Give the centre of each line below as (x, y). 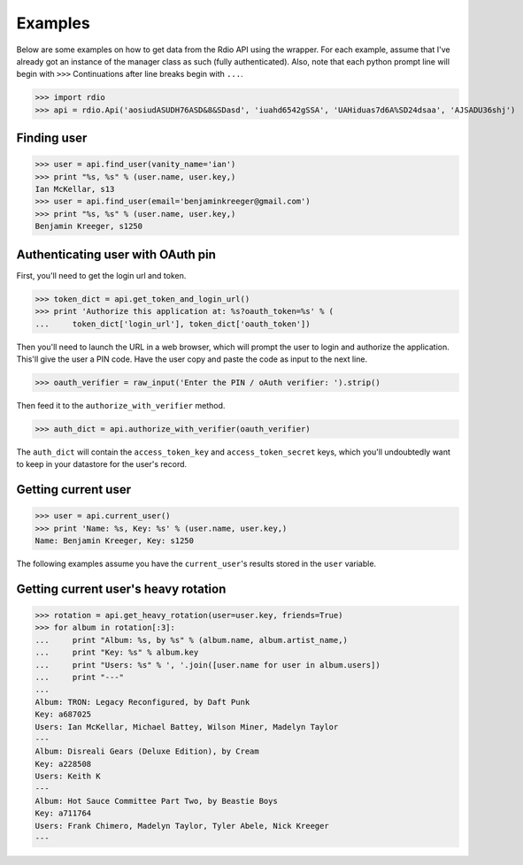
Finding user (52, 138)
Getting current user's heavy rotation (121, 589)
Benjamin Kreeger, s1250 (89, 226)
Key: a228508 (63, 764)
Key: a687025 (63, 715)
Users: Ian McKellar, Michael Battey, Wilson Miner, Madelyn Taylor (187, 727)
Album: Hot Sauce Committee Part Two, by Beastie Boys (156, 801)
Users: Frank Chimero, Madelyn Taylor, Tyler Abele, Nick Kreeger (182, 826)
